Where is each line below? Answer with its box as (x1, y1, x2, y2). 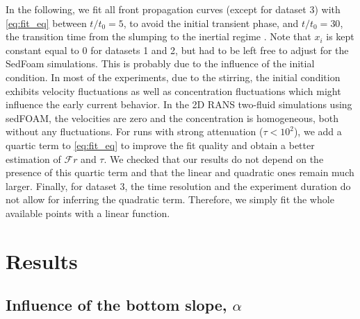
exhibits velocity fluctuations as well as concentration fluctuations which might (6, 83, 341, 98)
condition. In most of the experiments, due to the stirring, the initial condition (6, 69, 341, 84)
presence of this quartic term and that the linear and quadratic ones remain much (6, 165, 354, 180)
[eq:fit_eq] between (6, 15, 87, 30)
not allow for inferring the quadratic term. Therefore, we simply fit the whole (6, 192, 334, 207)
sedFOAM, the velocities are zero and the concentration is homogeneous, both (6, 110, 338, 125)
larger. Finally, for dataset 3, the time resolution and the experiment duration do (6, 178, 351, 193)
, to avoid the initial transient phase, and (123, 15, 299, 30)
